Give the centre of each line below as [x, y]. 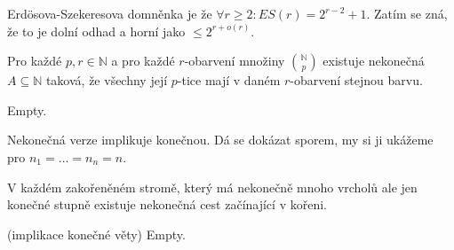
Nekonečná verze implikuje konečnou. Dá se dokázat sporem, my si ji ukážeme [220, 140]
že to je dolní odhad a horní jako [96, 31]
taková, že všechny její [107, 80]
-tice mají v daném [229, 80]
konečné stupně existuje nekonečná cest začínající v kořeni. [167, 204]
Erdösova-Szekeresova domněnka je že [110, 13]
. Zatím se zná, [407, 13]
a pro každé [143, 61]
